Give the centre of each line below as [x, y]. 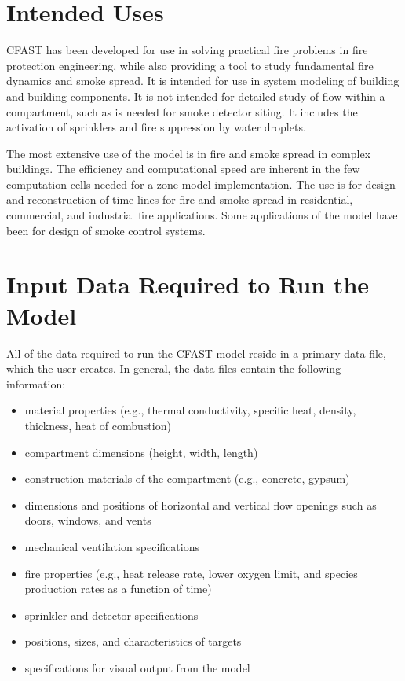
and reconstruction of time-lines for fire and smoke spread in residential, [180, 199]
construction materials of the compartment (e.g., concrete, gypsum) [187, 479]
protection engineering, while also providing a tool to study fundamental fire [190, 65]
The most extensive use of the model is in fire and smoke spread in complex [189, 153]
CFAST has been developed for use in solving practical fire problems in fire [187, 50]
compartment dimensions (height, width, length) [141, 452]
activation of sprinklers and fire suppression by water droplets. [156, 127]
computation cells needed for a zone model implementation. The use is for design [201, 184]
